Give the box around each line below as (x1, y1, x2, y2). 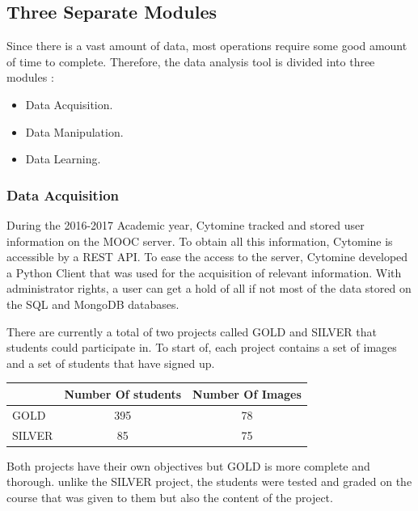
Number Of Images (192, 385, 302, 402)
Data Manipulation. (25, 123, 124, 140)
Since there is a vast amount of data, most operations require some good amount (6, 37, 407, 54)
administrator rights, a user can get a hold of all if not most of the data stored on (6, 280, 412, 297)
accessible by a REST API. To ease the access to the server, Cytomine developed (6, 248, 408, 265)
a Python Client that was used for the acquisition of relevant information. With (6, 264, 402, 281)
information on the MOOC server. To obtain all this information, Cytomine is (6, 232, 393, 249)
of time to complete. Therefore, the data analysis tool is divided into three (6, 53, 375, 70)
